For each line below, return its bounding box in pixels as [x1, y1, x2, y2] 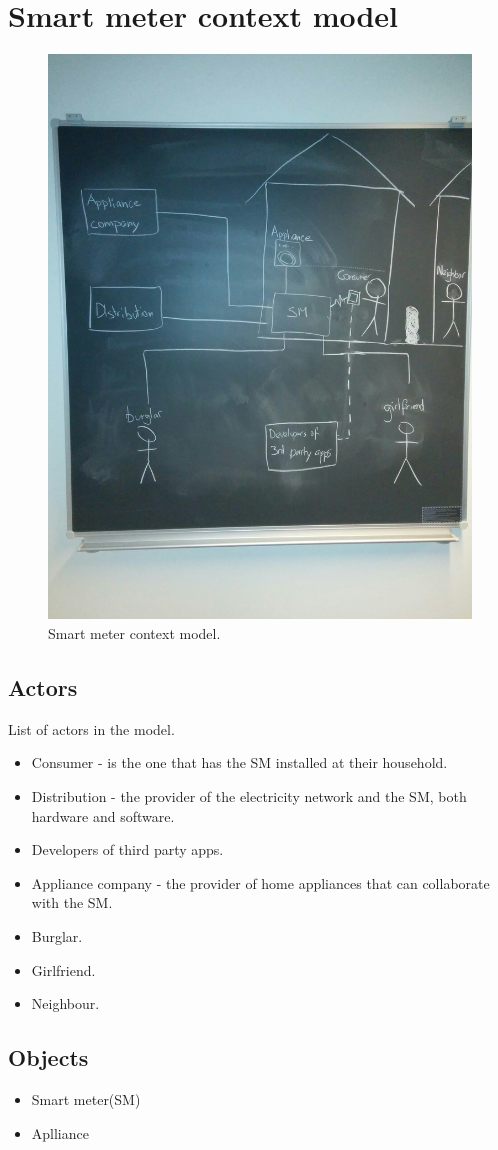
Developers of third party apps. [31, 839, 224, 860]
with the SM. [31, 892, 113, 913]
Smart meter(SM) [31, 1088, 141, 1109]
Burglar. [31, 926, 83, 946]
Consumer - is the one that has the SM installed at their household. [31, 752, 448, 773]
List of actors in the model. [8, 718, 175, 739]
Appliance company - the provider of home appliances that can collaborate [31, 872, 490, 893]
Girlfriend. [31, 959, 96, 980]
